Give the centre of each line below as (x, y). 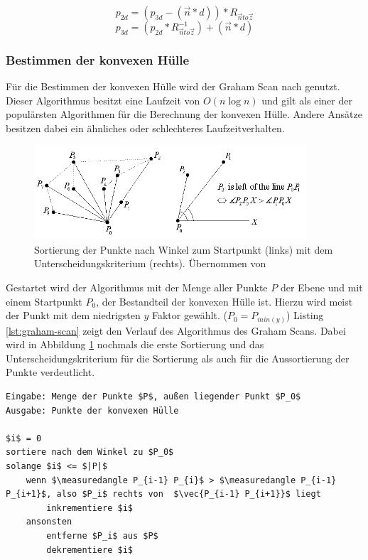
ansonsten (49, 522)
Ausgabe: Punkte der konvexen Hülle (92, 410)
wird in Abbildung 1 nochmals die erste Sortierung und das (135, 344)
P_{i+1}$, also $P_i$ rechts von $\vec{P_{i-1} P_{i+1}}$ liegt (163, 494)
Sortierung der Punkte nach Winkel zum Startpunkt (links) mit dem (184, 249)
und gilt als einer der (307, 100)
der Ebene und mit (321, 287)
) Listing (305, 315)
